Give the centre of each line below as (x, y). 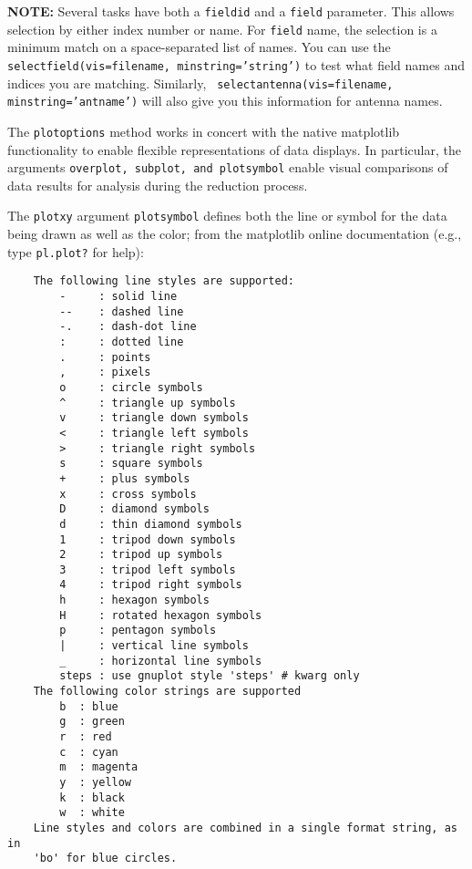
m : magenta (99, 767)
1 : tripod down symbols (148, 539)
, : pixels (105, 372)
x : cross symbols (128, 494)
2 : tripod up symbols (141, 555)
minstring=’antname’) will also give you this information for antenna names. (225, 101)
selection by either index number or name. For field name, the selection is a (222, 29)
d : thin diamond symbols (151, 524)
